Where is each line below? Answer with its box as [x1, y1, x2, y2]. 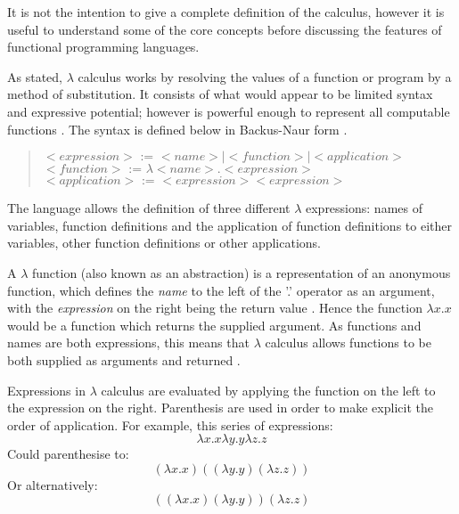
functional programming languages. [7, 37, 200, 56]
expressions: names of [305, 199, 422, 217]
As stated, [7, 67, 62, 86]
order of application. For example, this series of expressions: [7, 415, 333, 434]
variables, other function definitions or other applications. [7, 233, 322, 252]
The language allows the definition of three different [7, 199, 291, 217]
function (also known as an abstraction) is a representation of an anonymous [32, 263, 451, 281]
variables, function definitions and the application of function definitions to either [7, 216, 452, 234]
